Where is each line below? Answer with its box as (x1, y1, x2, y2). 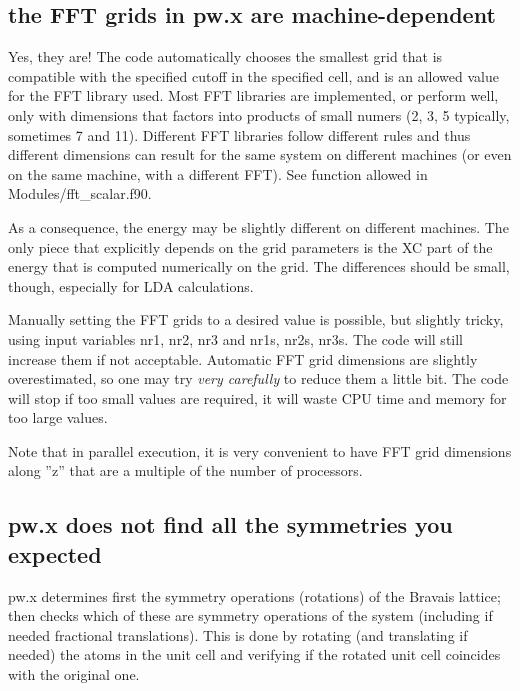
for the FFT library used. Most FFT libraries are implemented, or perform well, (8, 85, 499, 106)
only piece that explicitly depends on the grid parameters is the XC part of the (8, 236, 493, 257)
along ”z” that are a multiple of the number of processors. (8, 460, 363, 481)
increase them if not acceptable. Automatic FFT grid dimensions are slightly (8, 348, 478, 369)
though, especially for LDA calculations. (8, 275, 254, 296)
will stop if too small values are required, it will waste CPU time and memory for (8, 387, 507, 408)
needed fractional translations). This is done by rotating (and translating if (8, 624, 468, 645)
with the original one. (8, 664, 140, 685)
